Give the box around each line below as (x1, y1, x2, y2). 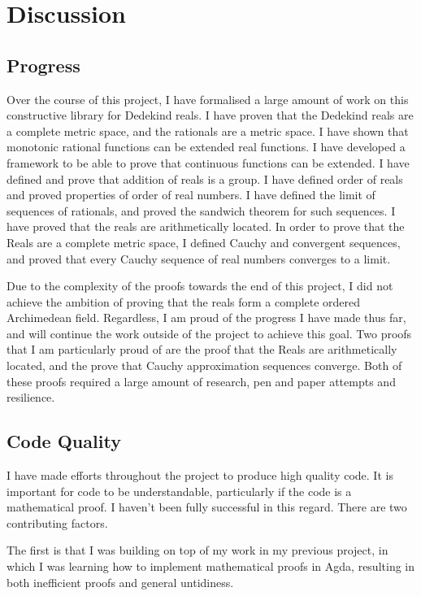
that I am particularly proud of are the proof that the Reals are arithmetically (7, 341, 397, 358)
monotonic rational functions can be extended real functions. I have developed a (7, 138, 406, 155)
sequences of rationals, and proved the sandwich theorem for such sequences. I (7, 202, 396, 219)
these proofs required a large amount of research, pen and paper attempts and (7, 372, 396, 389)
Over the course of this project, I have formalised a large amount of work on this (7, 90, 409, 107)
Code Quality (7, 429, 121, 454)
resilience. (7, 389, 55, 406)
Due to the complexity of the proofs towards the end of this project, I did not (7, 277, 393, 294)
